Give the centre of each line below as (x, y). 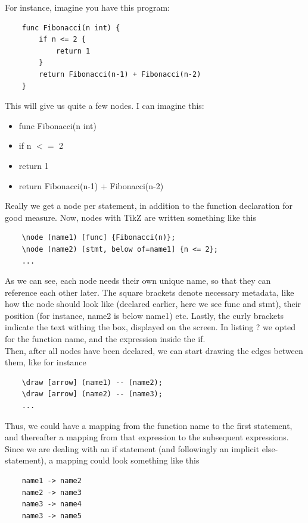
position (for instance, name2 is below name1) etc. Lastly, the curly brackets (144, 315)
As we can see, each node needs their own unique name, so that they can (138, 281)
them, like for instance (46, 362)
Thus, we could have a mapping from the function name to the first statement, (149, 425)
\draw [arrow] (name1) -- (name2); (92, 382)
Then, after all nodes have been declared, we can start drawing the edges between (154, 350)
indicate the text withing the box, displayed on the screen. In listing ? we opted (150, 327)
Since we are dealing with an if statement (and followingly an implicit (132, 448)
